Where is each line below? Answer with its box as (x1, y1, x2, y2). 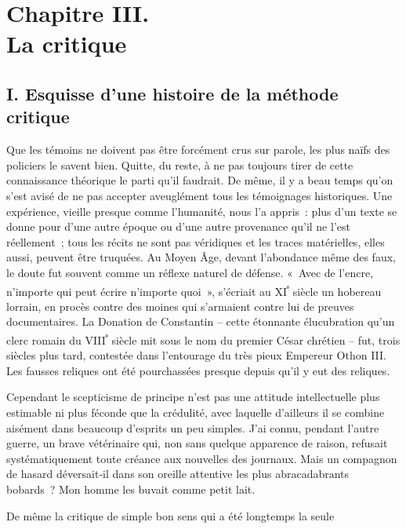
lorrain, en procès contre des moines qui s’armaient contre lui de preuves (6, 297, 354, 314)
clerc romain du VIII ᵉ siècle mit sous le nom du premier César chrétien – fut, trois (6, 329, 401, 348)
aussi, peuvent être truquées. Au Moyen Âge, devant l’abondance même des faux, (6, 249, 396, 265)
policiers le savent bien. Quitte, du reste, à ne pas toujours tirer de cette (6, 156, 353, 173)
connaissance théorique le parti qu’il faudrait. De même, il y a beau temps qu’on (6, 172, 393, 188)
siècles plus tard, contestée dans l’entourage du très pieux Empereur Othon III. (6, 347, 387, 363)
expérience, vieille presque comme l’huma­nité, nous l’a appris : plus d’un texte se (6, 202, 397, 219)
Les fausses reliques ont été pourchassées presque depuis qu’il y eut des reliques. (6, 362, 390, 378)
